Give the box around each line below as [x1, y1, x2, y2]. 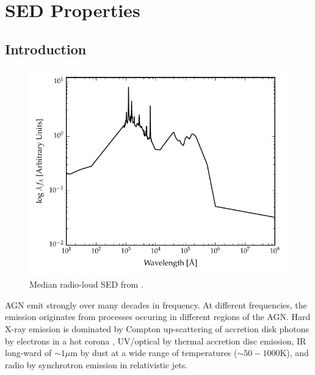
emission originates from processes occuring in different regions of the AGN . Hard [5, 310, 311, 323]
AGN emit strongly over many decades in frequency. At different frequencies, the [5, 298, 307, 311]
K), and [280, 346, 309, 359]
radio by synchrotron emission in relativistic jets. [5, 358, 188, 371]
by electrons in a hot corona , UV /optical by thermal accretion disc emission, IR [5, 334, 306, 347]
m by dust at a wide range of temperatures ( [70, 346, 237, 359]
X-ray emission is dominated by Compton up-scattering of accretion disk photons [5, 322, 309, 335]
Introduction [5, 39, 87, 58]
